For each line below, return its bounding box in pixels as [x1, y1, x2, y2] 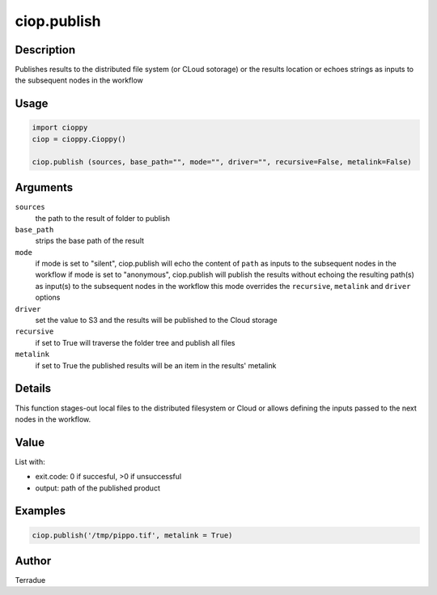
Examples [15, 504, 66, 518]
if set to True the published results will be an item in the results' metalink [35, 360, 277, 370]
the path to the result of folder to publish [35, 213, 170, 223]
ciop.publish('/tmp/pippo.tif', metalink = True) [32, 530, 233, 540]
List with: [15, 457, 45, 466]
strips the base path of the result [35, 236, 145, 246]
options [35, 292, 61, 303]
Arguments [15, 181, 74, 194]
